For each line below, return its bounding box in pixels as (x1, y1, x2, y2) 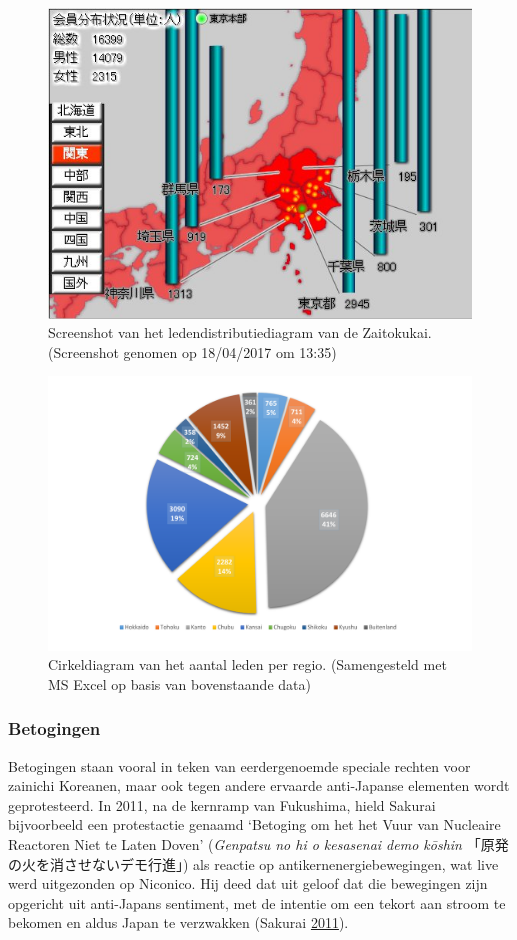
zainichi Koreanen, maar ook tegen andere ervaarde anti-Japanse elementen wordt (8, 775, 510, 796)
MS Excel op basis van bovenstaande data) (48, 673, 311, 694)
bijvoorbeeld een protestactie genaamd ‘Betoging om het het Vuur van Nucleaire (8, 814, 501, 835)
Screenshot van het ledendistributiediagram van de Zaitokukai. (48, 322, 432, 343)
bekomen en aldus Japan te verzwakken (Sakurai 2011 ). (8, 912, 349, 933)
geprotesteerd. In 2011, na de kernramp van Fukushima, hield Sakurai (8, 794, 436, 815)
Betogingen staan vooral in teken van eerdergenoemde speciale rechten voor (8, 755, 471, 776)
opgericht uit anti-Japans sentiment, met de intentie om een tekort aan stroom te (8, 892, 506, 913)
